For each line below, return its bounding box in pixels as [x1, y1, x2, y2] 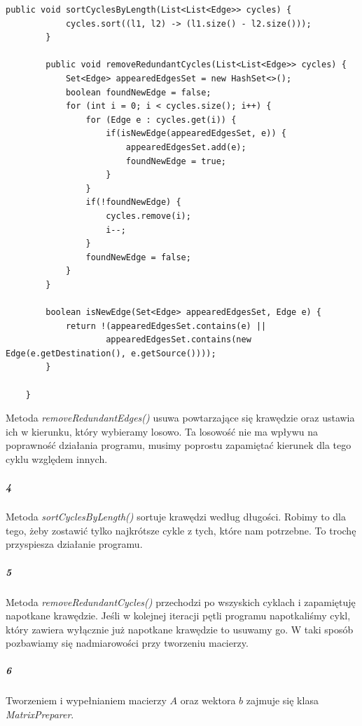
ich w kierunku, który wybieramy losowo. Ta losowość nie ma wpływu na [6, 424, 319, 438]
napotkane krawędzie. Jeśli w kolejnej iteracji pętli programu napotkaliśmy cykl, [6, 608, 351, 623]
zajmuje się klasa [246, 693, 319, 708]
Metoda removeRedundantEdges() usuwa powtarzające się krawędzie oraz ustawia [6, 410, 355, 425]
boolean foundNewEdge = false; [65, 87, 211, 98]
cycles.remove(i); [106, 210, 191, 221]
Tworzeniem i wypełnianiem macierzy [6, 693, 167, 708]
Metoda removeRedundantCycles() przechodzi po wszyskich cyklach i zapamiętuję [6, 594, 356, 609]
